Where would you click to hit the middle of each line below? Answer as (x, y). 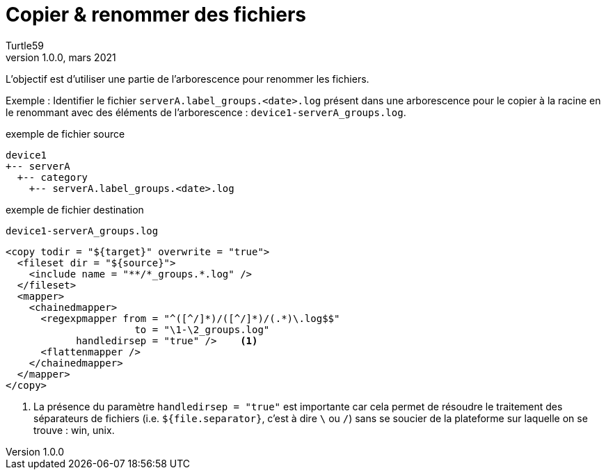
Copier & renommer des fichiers (156, 15)
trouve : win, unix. (74, 430)
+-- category (53, 177)
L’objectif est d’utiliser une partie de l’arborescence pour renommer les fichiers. (188, 79)
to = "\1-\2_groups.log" (202, 329)
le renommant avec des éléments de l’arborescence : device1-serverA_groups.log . (206, 112)
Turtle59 (25, 45)
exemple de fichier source (65, 134)
